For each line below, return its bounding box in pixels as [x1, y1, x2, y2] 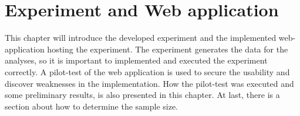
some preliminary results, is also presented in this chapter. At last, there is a [5, 89, 280, 101]
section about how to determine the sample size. [5, 100, 178, 112]
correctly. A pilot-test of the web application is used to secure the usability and [5, 65, 290, 78]
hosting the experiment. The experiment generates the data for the [47, 43, 288, 55]
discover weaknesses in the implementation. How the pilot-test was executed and [5, 77, 294, 89]
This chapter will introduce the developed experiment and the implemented [5, 31, 277, 44]
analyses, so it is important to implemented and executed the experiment [5, 54, 268, 66]
